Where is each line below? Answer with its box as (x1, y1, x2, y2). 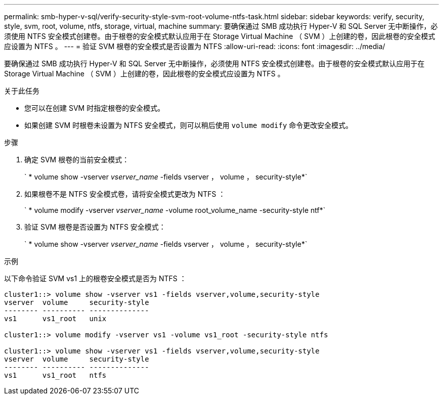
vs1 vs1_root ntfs (4, 371, 107, 379)
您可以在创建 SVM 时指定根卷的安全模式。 (24, 104, 165, 112)
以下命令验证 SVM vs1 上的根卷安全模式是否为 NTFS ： (4, 274, 187, 283)
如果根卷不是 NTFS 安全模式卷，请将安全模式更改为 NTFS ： (24, 190, 226, 198)
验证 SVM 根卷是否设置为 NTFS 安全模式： (24, 223, 166, 231)
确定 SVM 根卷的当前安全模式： (24, 155, 129, 164)
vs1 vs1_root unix (4, 315, 107, 323)
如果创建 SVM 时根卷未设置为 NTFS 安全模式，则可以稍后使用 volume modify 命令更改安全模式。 (24, 121, 353, 129)
